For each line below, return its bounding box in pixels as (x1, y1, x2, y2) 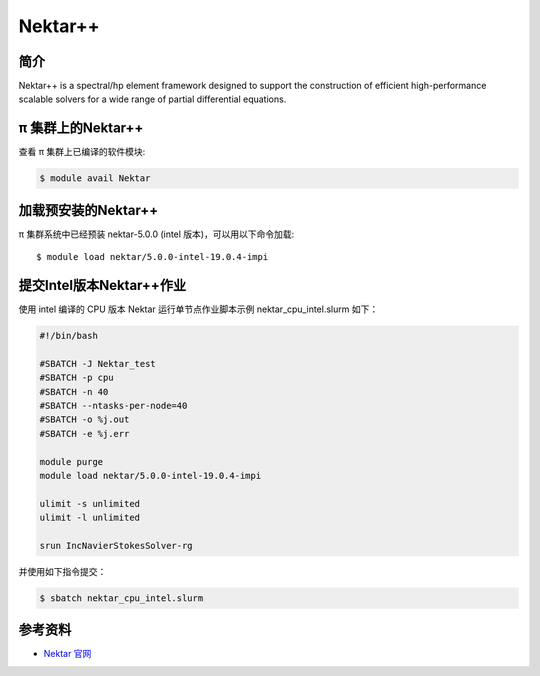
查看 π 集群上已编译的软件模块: (18, 146, 146, 158)
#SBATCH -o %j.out (39, 414, 130, 425)
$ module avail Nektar (39, 173, 151, 184)
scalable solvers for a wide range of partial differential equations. (18, 93, 287, 105)
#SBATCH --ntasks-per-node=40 (39, 400, 188, 412)
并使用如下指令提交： (18, 565, 107, 577)
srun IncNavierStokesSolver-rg (39, 540, 194, 551)
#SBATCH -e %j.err (39, 428, 130, 439)
